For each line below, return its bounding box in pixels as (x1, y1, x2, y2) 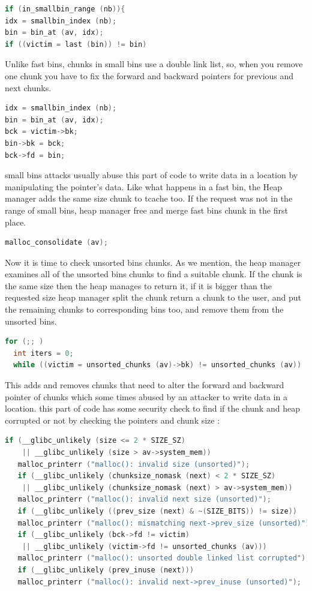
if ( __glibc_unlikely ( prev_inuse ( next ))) (17, 565, 194, 574)
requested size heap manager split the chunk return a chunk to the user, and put (5, 291, 302, 304)
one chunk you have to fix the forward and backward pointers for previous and (5, 69, 294, 82)
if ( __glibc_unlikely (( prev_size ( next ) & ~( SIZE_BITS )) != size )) (17, 506, 297, 515)
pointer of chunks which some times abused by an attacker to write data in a (5, 390, 287, 403)
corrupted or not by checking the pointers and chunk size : (5, 413, 220, 426)
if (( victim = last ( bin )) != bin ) (5, 40, 147, 49)
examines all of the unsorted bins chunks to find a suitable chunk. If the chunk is (5, 268, 302, 280)
